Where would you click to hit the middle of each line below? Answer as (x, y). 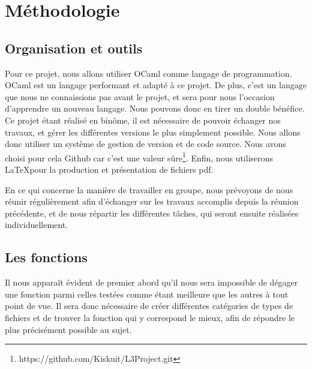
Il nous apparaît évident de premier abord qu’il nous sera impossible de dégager (151, 282)
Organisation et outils (74, 48)
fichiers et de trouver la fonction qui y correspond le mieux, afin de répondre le (150, 317)
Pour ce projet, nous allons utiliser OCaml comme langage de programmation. (148, 73)
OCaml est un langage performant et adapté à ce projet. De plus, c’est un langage (156, 85)
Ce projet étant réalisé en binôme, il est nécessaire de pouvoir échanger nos (143, 120)
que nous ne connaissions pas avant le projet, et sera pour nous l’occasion (140, 96)
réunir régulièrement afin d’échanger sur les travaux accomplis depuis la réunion (152, 201)
